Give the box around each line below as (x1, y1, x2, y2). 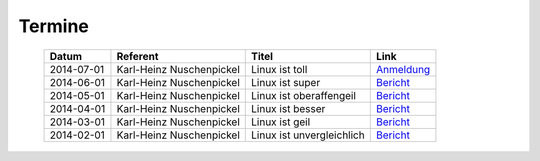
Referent (116, 49, 159, 63)
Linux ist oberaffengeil (251, 88, 357, 102)
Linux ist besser (251, 101, 326, 115)
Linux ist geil (251, 115, 311, 129)
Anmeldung (375, 62, 431, 76)
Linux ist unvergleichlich (251, 128, 365, 142)
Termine (18, 15, 90, 37)
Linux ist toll (251, 62, 308, 76)
